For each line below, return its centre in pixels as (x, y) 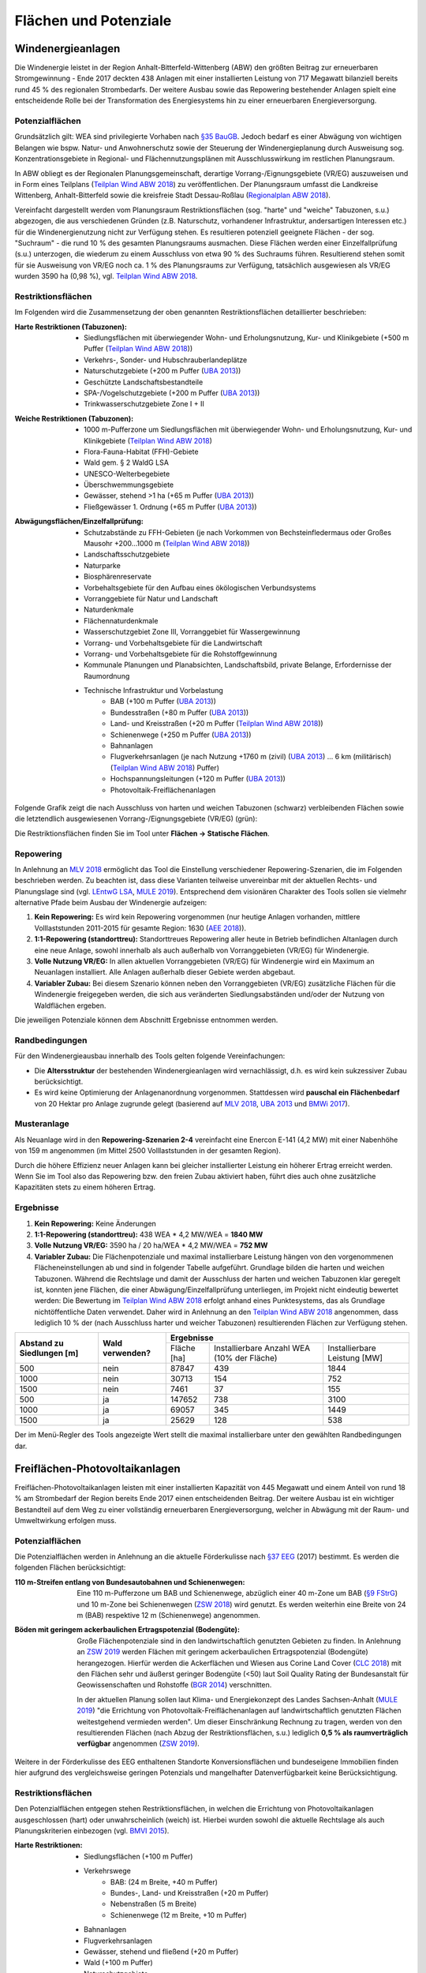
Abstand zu (41, 1343)
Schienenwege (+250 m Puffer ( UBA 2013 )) (181, 735)
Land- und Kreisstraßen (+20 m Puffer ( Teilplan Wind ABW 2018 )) (217, 724)
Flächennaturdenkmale (121, 620)
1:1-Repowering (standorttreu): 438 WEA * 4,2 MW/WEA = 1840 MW (149, 1234)
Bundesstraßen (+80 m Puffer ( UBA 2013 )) (180, 712)
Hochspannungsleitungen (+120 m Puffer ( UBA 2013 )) (198, 779)
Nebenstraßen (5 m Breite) (154, 1904)
